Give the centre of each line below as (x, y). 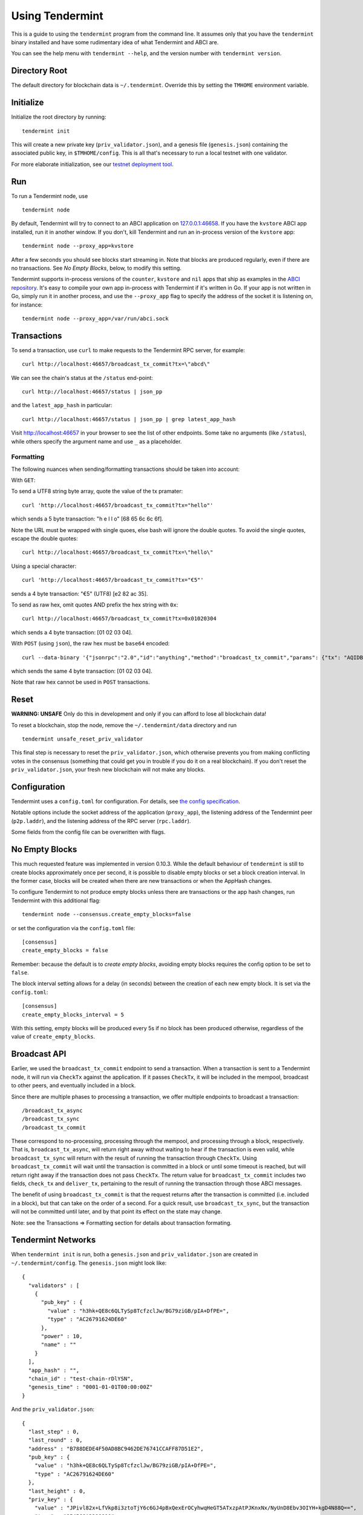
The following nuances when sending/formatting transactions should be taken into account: (126, 469)
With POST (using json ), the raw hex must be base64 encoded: (90, 644)
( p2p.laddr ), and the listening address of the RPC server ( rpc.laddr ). (101, 821)
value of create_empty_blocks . (53, 1037)
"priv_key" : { (51, 1500)
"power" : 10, (62, 1336)
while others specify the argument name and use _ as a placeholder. (96, 441)
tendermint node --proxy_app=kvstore (78, 246)
